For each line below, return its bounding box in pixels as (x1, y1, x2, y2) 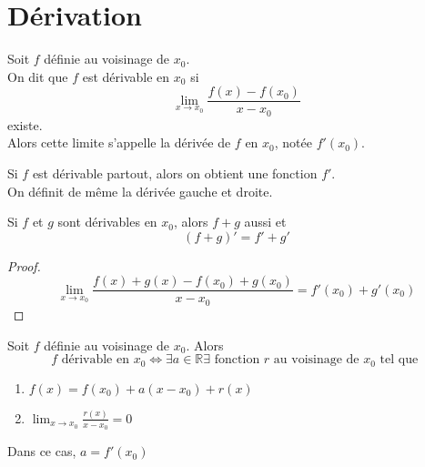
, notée (274, 133, 312, 152)
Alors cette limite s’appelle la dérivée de (7, 133, 231, 152)
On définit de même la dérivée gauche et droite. (7, 181, 273, 200)
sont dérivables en (57, 212, 157, 231)
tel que (379, 353, 419, 367)
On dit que (7, 66, 68, 86)
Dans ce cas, (7, 442, 76, 461)
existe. (7, 115, 43, 134)
